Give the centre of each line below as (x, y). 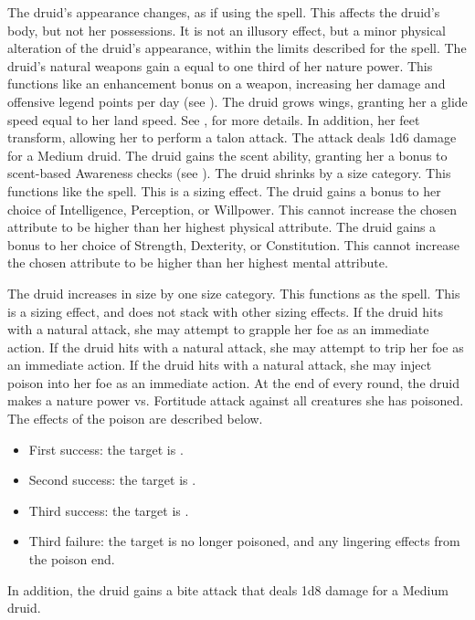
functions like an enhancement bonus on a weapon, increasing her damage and (227, 84)
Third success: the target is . (109, 510)
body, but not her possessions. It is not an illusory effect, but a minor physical (227, 30)
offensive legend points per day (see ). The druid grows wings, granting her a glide (237, 101)
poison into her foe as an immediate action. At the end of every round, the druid (233, 382)
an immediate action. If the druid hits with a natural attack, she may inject (220, 365)
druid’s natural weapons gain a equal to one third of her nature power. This (220, 65)
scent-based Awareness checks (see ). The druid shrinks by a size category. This (229, 173)
